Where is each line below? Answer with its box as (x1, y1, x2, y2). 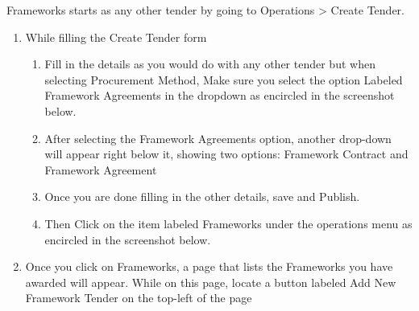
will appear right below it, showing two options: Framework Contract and (44, 145, 409, 162)
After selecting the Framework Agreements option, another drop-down (44, 129, 392, 146)
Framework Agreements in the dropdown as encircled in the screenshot (44, 87, 395, 104)
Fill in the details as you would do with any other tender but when (44, 55, 375, 72)
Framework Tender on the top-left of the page (25, 289, 252, 306)
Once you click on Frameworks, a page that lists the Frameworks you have (25, 258, 393, 275)
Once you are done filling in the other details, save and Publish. (44, 188, 360, 205)
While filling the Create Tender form (25, 28, 207, 45)
